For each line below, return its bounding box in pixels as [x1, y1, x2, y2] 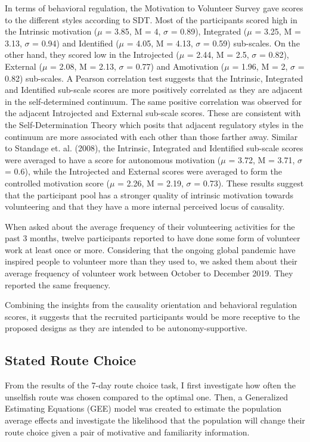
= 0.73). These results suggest [194, 176, 304, 189]
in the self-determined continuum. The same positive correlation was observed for [5, 95, 302, 107]
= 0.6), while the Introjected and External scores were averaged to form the [5, 165, 282, 178]
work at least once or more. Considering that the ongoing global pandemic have [5, 243, 296, 256]
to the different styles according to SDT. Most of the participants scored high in [5, 13, 297, 26]
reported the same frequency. [5, 278, 111, 291]
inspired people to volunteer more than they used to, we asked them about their [5, 255, 297, 267]
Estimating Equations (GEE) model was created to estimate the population [5, 402, 282, 415]
